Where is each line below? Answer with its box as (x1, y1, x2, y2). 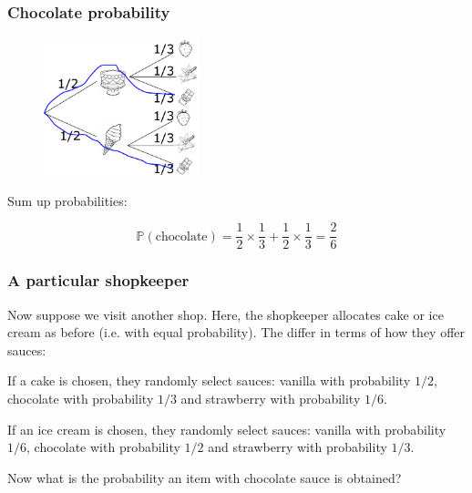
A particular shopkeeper (7, 269, 190, 292)
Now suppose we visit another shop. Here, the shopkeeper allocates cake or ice (7, 304, 444, 324)
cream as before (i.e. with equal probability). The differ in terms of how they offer (7, 323, 466, 342)
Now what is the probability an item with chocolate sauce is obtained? (7, 467, 402, 487)
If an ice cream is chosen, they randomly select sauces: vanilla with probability (7, 419, 446, 438)
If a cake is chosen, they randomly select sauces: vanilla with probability (7, 371, 411, 390)
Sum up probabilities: (7, 190, 128, 210)
